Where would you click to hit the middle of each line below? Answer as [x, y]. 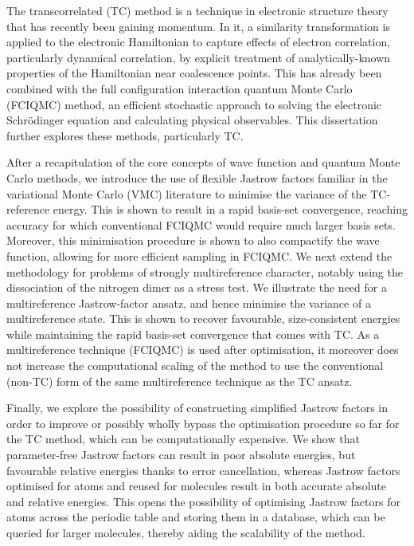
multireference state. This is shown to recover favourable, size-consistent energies [203, 318]
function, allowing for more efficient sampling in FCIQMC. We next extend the [199, 255]
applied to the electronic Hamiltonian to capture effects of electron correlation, [199, 42]
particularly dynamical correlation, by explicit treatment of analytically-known [199, 57]
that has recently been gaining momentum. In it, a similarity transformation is [198, 26]
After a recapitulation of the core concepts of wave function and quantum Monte [203, 162]
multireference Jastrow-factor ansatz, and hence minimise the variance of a [189, 302]
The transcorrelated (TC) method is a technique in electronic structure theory [197, 10]
